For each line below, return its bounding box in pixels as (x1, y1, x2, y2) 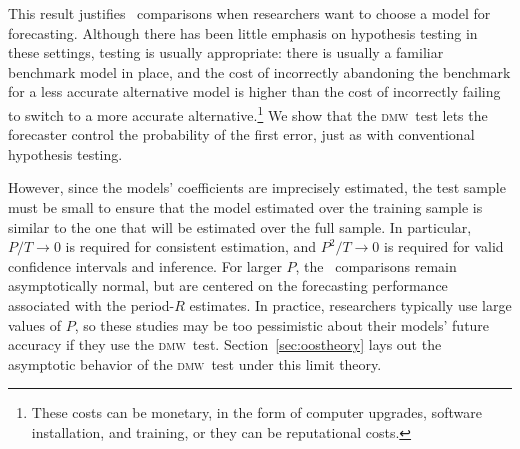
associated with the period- (8, 294, 175, 315)
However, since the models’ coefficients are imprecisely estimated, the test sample (8, 177, 506, 198)
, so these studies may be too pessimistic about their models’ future (74, 314, 490, 335)
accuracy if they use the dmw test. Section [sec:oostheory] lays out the (8, 334, 442, 355)
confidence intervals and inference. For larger (8, 255, 282, 276)
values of (8, 314, 61, 335)
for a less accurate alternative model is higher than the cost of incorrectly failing (8, 81, 501, 102)
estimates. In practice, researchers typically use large (189, 294, 512, 315)
